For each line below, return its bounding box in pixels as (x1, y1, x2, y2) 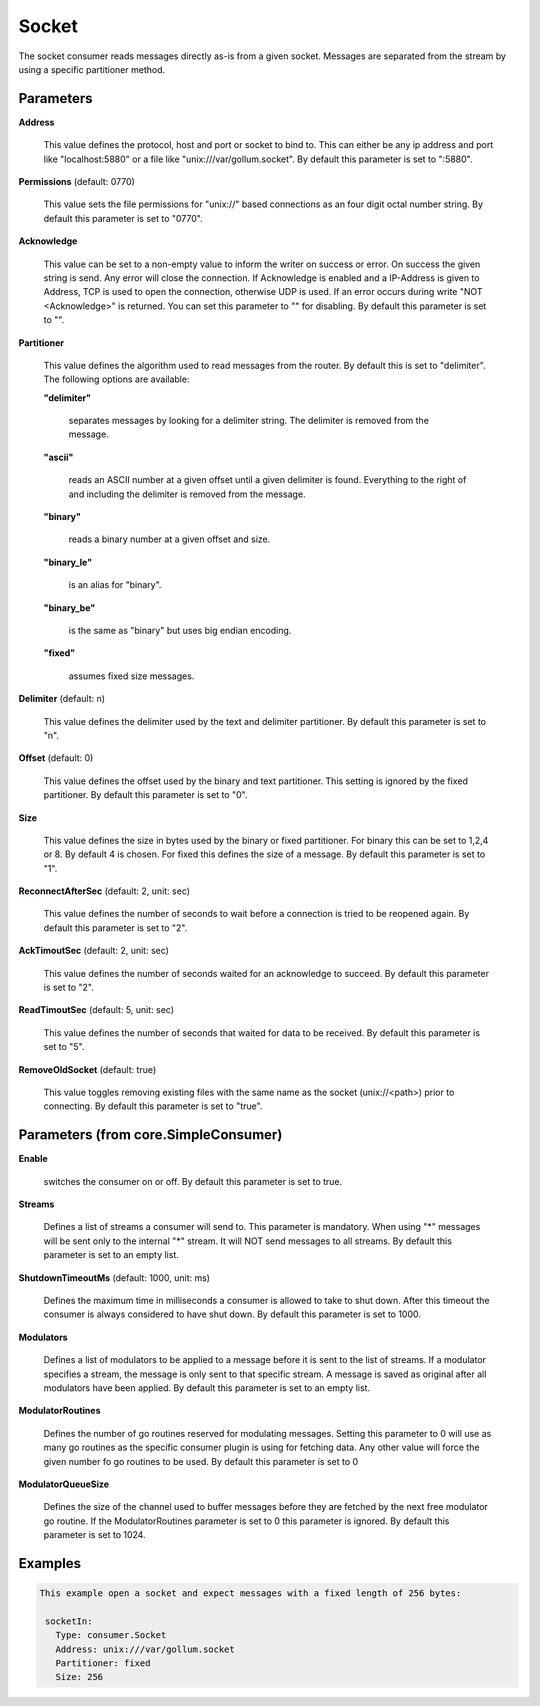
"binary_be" (43, 601, 96, 614)
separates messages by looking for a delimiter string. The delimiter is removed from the (68, 415, 430, 427)
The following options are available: (43, 373, 190, 385)
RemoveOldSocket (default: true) (18, 1063, 157, 1075)
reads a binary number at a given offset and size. (68, 533, 271, 545)
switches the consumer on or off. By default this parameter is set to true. (43, 1175, 343, 1187)
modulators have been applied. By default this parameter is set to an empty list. (43, 1381, 370, 1394)
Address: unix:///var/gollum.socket (55, 1643, 235, 1655)
